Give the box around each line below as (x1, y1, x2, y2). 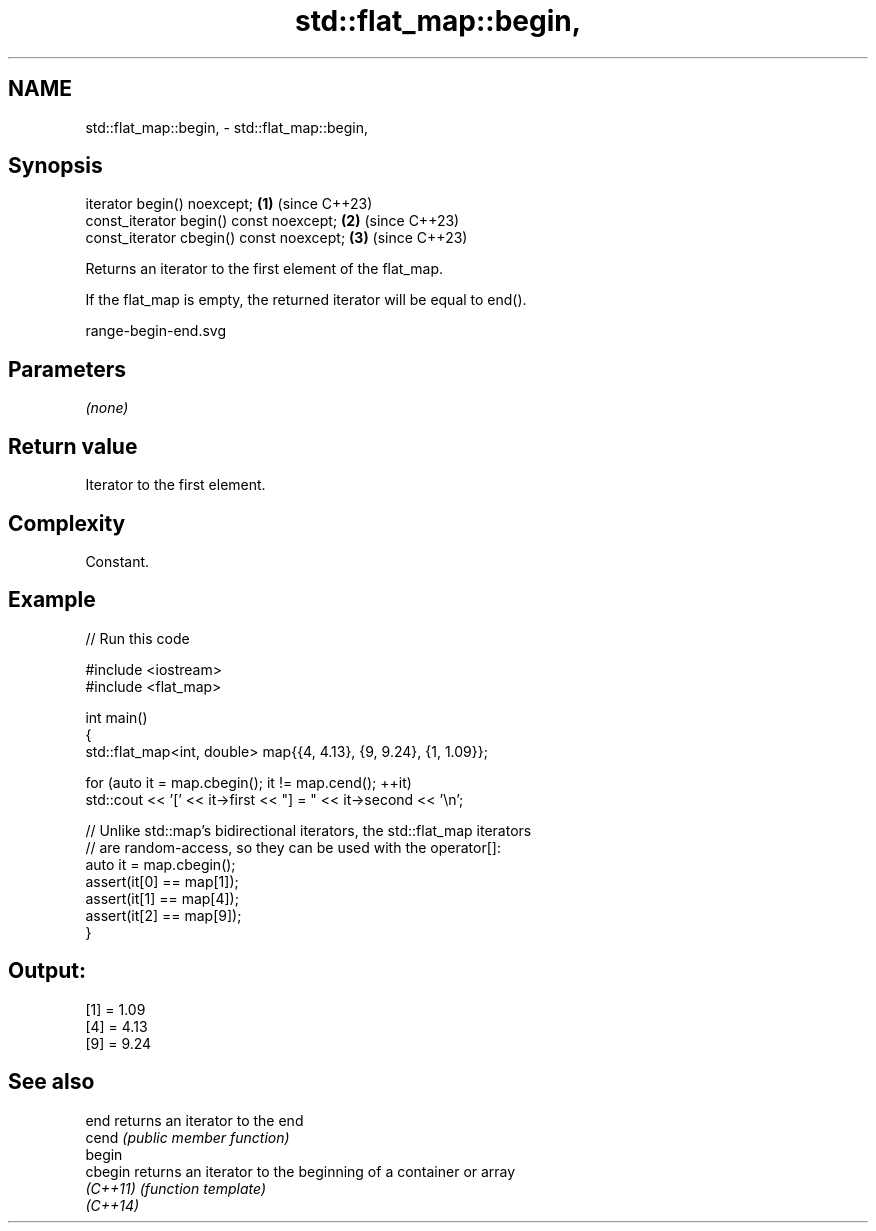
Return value (8, 433, 138, 459)
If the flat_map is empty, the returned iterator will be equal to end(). (85, 291, 527, 309)
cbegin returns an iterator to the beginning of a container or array (85, 1162, 516, 1180)
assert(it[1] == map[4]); (85, 889, 239, 907)
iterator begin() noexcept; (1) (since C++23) (85, 195, 373, 213)
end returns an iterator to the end (85, 1111, 304, 1129)
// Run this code (85, 629, 190, 647)
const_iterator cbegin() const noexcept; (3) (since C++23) (85, 229, 468, 247)
